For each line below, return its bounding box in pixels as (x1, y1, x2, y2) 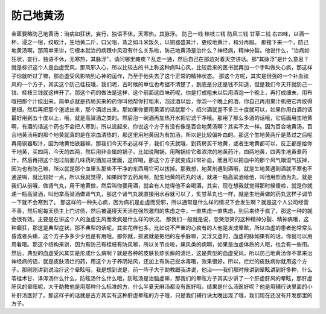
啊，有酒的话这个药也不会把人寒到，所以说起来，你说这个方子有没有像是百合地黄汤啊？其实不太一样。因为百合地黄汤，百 (11, 122, 313, 130)
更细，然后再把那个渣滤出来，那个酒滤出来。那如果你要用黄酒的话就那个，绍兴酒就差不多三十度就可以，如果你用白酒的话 (11, 106, 313, 113)
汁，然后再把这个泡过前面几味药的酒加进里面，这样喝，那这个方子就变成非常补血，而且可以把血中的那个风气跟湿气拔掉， (11, 157, 313, 164)
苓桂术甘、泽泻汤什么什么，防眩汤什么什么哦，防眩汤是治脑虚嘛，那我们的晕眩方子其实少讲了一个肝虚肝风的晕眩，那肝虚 (11, 274, 313, 281)
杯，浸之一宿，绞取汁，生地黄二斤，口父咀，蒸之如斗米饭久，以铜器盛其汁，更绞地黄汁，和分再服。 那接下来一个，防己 (11, 38, 309, 45)
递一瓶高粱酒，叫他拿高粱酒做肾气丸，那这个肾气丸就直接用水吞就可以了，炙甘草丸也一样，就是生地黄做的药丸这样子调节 (11, 190, 313, 197)
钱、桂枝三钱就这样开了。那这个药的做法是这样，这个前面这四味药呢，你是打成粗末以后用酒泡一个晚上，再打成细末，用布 (11, 89, 313, 96)
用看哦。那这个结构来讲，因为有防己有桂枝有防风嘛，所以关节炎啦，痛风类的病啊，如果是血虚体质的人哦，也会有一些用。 (11, 241, 313, 248)
